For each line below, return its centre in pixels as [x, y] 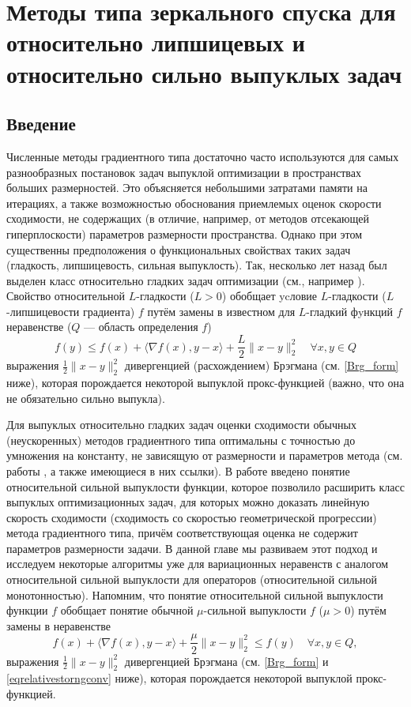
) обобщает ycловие [270, 296]
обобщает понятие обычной [127, 610]
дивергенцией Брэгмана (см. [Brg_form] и [226, 661]
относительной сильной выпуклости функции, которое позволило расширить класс [205, 486]
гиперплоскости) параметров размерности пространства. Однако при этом [185, 233]
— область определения [141, 327]
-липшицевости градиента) [71, 311]
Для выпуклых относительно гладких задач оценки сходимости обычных [181, 425]
